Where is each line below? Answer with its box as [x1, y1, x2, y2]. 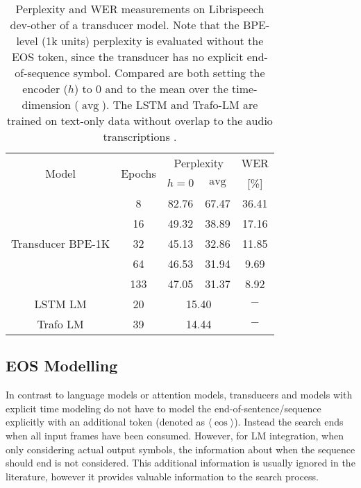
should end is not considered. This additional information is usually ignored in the [6, 455, 355, 470]
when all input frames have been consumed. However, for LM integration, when [6, 428, 344, 442]
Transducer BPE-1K [11, 235, 110, 251]
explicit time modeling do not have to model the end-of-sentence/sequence [6, 401, 321, 415]
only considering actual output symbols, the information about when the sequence [6, 441, 355, 456]
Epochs [121, 165, 156, 181]
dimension [22, 96, 71, 112]
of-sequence [15, 65, 70, 81]
